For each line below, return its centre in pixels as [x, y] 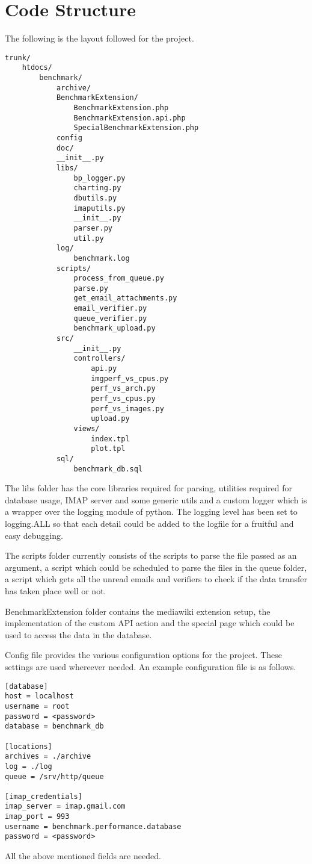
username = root [37, 706]
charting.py [97, 188]
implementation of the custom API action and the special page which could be [150, 623]
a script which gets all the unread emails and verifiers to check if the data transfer [156, 579]
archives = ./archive [48, 757]
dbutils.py [95, 198]
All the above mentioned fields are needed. [83, 856]
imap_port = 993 [37, 817]
